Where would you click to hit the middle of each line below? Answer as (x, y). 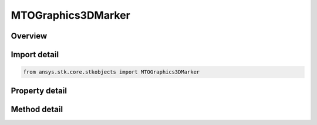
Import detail (35, 55)
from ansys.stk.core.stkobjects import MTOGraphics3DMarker (112, 72)
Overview (29, 36)
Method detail (37, 109)
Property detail (39, 91)
